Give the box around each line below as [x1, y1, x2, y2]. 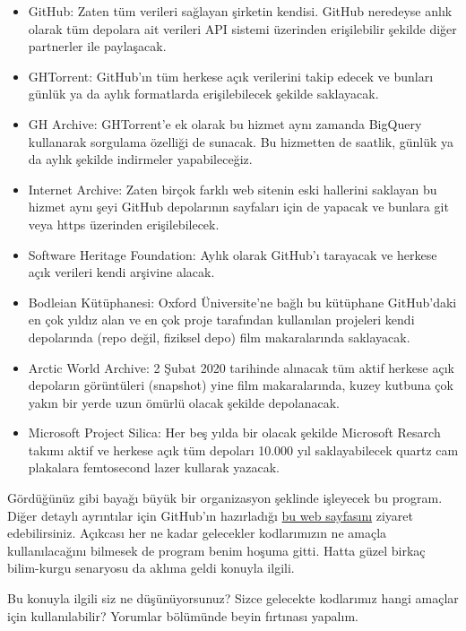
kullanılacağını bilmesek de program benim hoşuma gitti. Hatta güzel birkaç [7, 540, 426, 559]
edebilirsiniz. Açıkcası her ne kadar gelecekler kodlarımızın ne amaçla [7, 523, 387, 542]
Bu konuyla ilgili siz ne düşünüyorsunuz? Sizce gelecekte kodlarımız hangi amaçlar [7, 589, 459, 608]
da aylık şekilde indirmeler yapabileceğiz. [28, 150, 253, 169]
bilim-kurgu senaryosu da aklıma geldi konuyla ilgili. [7, 558, 295, 577]
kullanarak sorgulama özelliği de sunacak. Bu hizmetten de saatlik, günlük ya [28, 132, 453, 151]
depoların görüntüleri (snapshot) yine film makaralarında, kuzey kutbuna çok [28, 376, 453, 394]
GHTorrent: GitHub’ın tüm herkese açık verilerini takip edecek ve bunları [28, 66, 434, 85]
